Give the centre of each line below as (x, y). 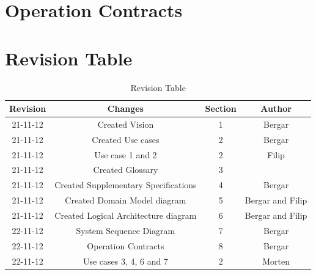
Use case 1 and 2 (126, 154)
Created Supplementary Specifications (126, 185)
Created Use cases (126, 139)
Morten (276, 261)
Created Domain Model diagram (126, 200)
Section (221, 108)
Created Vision (126, 124)
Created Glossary (126, 170)
